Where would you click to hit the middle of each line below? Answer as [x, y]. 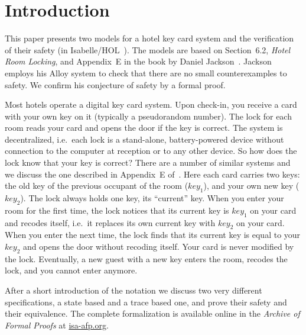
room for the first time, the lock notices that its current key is [117, 210]
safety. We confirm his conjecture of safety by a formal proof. [115, 84]
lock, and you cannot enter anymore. [71, 270]
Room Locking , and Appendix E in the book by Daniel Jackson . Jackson [138, 61]
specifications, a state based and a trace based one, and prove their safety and [146, 302]
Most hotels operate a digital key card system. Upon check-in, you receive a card [151, 104]
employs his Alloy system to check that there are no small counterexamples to [146, 73]
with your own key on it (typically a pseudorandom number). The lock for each [148, 116]
